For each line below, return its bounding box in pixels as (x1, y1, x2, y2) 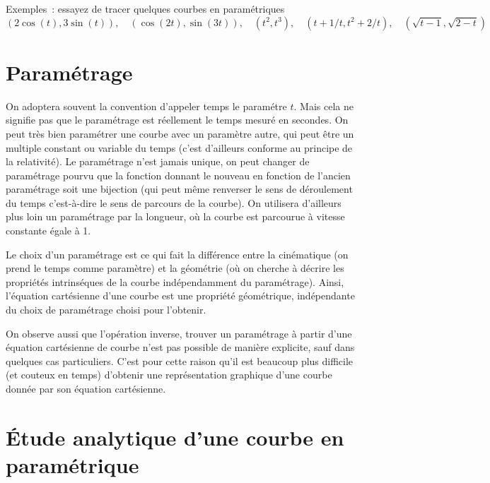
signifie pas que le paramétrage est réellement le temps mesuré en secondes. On (6, 112, 349, 127)
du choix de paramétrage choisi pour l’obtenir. (6, 302, 206, 317)
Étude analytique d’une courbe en (6, 422, 344, 451)
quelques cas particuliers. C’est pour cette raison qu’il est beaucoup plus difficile (6, 353, 354, 368)
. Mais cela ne (293, 98, 354, 113)
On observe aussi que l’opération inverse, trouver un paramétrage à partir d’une (6, 326, 352, 340)
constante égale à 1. (6, 223, 91, 238)
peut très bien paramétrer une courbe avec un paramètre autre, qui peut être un (6, 126, 354, 141)
